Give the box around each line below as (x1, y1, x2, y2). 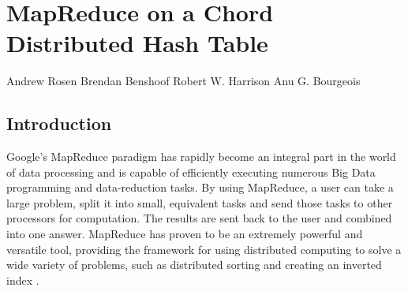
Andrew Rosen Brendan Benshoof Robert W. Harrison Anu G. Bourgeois (6, 73, 361, 89)
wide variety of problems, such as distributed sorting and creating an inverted (6, 256, 382, 273)
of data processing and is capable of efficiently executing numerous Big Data (6, 163, 376, 180)
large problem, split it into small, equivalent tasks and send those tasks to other (6, 194, 393, 211)
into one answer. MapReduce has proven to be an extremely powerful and (6, 226, 363, 242)
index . (6, 271, 39, 288)
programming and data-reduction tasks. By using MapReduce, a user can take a (6, 179, 394, 196)
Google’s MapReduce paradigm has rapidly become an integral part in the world (6, 148, 396, 165)
